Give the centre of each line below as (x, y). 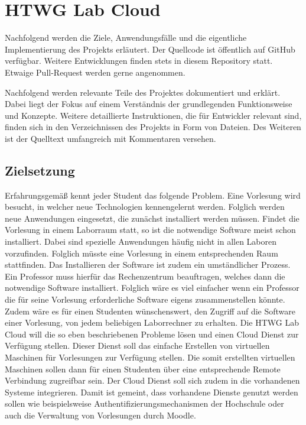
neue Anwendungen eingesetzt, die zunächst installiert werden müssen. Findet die (152, 218)
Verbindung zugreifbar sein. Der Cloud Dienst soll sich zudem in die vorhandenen (152, 380)
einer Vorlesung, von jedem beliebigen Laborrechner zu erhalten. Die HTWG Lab (152, 322)
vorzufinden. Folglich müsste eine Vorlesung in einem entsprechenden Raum (141, 253)
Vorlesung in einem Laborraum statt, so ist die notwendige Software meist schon (150, 230)
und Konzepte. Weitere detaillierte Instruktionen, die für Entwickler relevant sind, (153, 115)
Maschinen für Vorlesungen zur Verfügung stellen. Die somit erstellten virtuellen (150, 357)
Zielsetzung (40, 170)
